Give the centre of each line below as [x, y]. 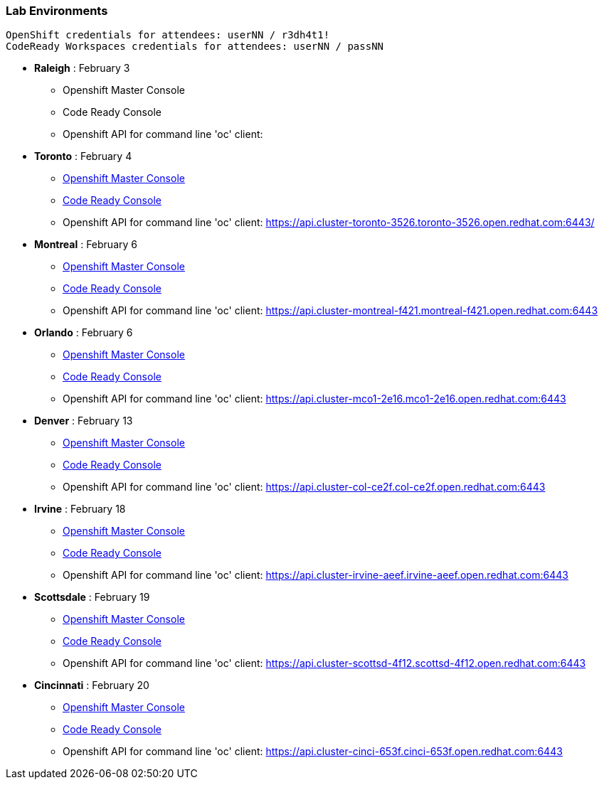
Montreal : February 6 [86, 245]
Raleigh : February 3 [82, 68]
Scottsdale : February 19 [92, 597]
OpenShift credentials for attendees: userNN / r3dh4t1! [168, 35]
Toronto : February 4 [83, 156]
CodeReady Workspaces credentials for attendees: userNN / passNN [195, 47]
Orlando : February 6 [84, 333]
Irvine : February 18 [80, 509]
